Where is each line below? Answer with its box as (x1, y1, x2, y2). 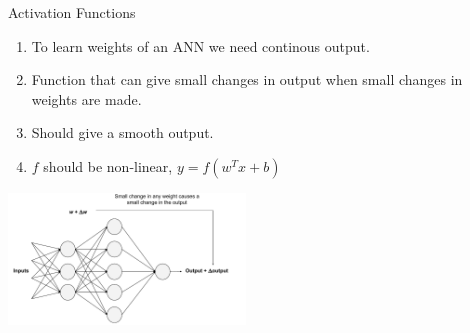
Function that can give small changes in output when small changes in (31, 69, 463, 90)
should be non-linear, (43, 155, 173, 176)
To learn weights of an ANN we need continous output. (31, 35, 370, 56)
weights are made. (31, 88, 142, 109)
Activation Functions (8, 2, 136, 22)
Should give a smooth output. (31, 122, 214, 143)
